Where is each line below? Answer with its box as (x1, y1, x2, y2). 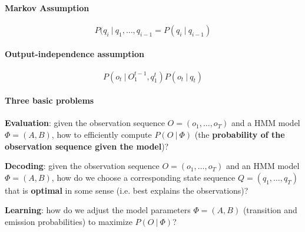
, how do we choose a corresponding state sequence (51, 171, 236, 183)
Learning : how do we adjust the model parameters (5, 204, 191, 216)
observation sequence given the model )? (5, 140, 169, 152)
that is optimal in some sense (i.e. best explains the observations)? (5, 184, 248, 196)
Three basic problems (5, 94, 94, 107)
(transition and (243, 204, 297, 216)
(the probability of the (194, 128, 285, 140)
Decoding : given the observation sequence (5, 160, 160, 172)
